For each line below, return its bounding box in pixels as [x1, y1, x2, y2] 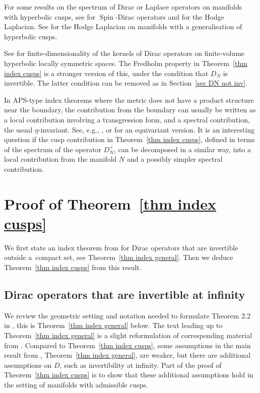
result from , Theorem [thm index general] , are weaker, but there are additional [4, 350, 251, 360]
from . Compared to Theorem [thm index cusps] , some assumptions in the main [4, 340, 251, 350]
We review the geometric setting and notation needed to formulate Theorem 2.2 [4, 310, 251, 320]
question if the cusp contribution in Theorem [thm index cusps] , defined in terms [4, 134, 255, 145]
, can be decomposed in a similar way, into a [114, 144, 251, 154]
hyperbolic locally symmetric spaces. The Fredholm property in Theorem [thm [4, 57, 247, 68]
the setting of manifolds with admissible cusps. [4, 379, 148, 389]
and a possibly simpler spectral [126, 154, 223, 164]
